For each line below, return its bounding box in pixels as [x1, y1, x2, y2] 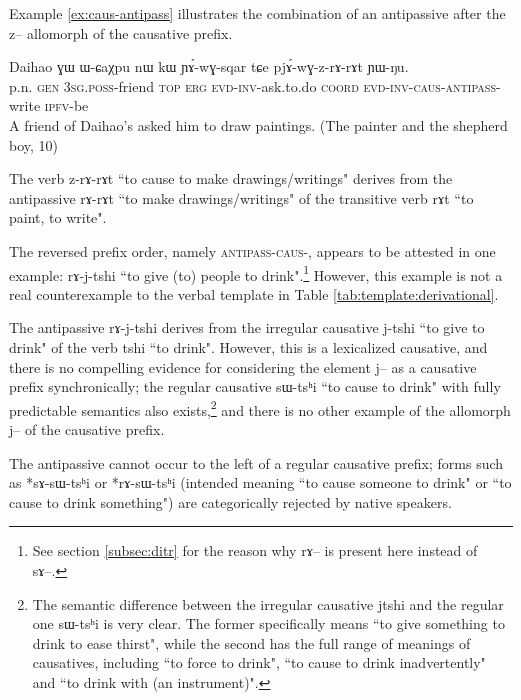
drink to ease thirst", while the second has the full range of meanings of [32, 632, 471, 653]
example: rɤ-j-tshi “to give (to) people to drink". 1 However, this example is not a [9, 261, 503, 285]
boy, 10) [9, 134, 59, 155]
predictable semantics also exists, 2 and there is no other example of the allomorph [9, 396, 511, 420]
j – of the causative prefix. [9, 419, 165, 439]
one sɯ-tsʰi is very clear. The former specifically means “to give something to [32, 613, 505, 634]
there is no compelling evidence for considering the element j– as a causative [9, 356, 477, 377]
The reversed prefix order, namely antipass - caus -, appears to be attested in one [9, 240, 496, 261]
